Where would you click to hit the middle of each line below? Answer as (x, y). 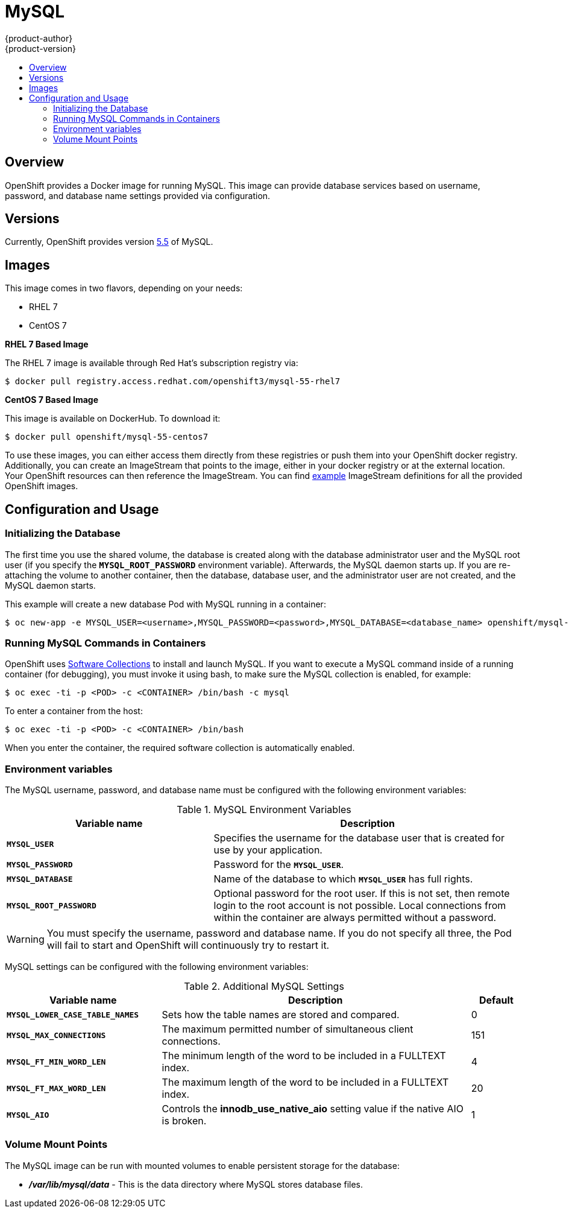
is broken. (184, 1121)
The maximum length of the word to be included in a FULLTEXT (305, 1082)
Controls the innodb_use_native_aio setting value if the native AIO (313, 1109)
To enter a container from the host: (74, 711)
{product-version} (41, 48)
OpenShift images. (42, 486)
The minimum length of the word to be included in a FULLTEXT (304, 1056)
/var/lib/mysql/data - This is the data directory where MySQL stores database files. (196, 1184)
